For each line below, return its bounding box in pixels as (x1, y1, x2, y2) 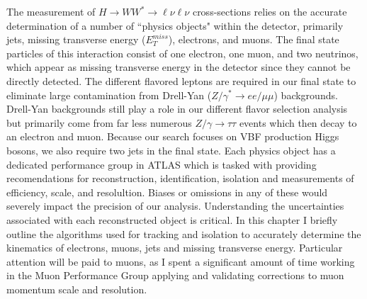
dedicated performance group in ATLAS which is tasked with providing (6, 157, 317, 171)
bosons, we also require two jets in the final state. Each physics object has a (6, 142, 336, 157)
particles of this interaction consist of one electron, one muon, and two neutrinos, (6, 45, 358, 60)
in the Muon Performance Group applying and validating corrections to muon (6, 268, 344, 283)
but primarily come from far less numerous (6, 115, 192, 130)
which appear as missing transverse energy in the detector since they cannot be (6, 60, 351, 74)
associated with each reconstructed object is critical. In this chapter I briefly (6, 212, 338, 227)
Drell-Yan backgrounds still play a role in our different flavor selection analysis (6, 101, 348, 116)
